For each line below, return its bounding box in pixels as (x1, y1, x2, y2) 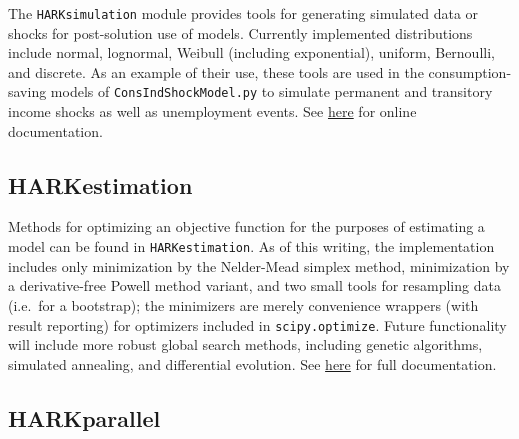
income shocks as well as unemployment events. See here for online (8, 101, 417, 122)
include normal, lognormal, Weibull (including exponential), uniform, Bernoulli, (8, 42, 495, 63)
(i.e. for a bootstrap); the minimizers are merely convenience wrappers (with (8, 294, 479, 315)
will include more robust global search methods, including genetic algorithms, (8, 334, 483, 355)
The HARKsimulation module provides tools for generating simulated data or (8, 3, 479, 23)
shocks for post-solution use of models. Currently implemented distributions (8, 22, 473, 43)
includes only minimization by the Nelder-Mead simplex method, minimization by (8, 255, 510, 276)
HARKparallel (8, 402, 161, 433)
